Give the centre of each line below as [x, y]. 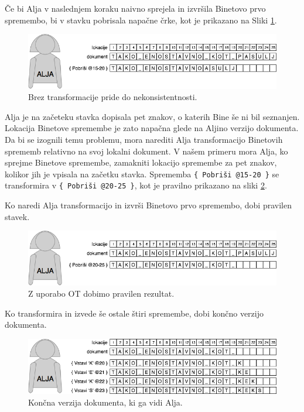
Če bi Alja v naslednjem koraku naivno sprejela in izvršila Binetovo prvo [135, 8]
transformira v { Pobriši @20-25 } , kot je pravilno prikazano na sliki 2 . [136, 185]
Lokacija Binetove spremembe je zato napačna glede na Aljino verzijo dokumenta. [152, 128]
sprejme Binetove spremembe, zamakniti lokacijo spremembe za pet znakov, [141, 162]
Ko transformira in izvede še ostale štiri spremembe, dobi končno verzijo [134, 313]
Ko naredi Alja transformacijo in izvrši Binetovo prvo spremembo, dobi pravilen [148, 205]
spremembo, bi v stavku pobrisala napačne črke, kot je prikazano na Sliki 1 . [141, 20]
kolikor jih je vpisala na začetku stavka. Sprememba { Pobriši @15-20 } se [142, 174]
